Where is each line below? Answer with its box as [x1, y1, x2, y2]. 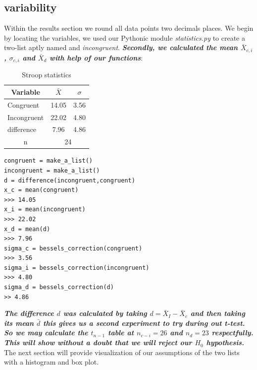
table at [107, 327, 134, 338]
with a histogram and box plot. [4, 357, 99, 367]
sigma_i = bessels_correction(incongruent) [4, 264, 150, 271]
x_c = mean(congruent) [4, 186, 79, 194]
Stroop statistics [22, 69, 71, 80]
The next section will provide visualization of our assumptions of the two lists [4, 347, 240, 357]
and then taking [190, 308, 245, 318]
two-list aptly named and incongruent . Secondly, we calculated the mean [4, 42, 238, 53]
